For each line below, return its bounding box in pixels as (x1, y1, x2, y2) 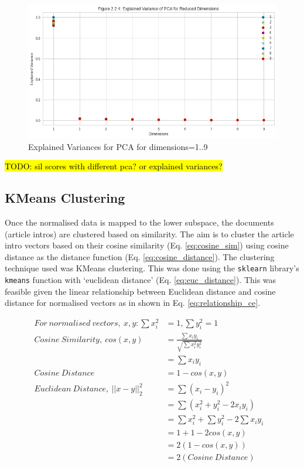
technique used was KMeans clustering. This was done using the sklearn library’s (5, 262, 299, 274)
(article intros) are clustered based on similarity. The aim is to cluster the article (5, 227, 294, 240)
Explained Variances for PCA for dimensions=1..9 (28, 140, 208, 152)
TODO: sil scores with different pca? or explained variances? (5, 160, 223, 172)
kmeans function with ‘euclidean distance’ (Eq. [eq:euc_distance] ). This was (5, 273, 276, 285)
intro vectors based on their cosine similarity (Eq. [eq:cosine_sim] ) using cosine (5, 239, 289, 251)
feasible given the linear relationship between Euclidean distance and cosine (5, 285, 276, 297)
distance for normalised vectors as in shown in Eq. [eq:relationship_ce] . (5, 296, 261, 309)
